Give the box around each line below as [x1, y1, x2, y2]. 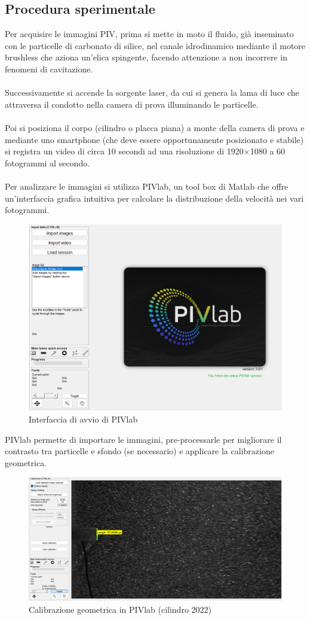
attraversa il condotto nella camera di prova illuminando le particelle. [5, 98, 259, 110]
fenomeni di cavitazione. [5, 62, 93, 75]
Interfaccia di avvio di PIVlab [29, 412, 138, 425]
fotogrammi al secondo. [5, 156, 90, 169]
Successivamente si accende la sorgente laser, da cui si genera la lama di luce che [5, 86, 299, 99]
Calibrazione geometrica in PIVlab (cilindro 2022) [29, 603, 211, 615]
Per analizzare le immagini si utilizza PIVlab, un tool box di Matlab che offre [5, 180, 288, 192]
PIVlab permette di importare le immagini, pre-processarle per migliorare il [5, 433, 282, 445]
